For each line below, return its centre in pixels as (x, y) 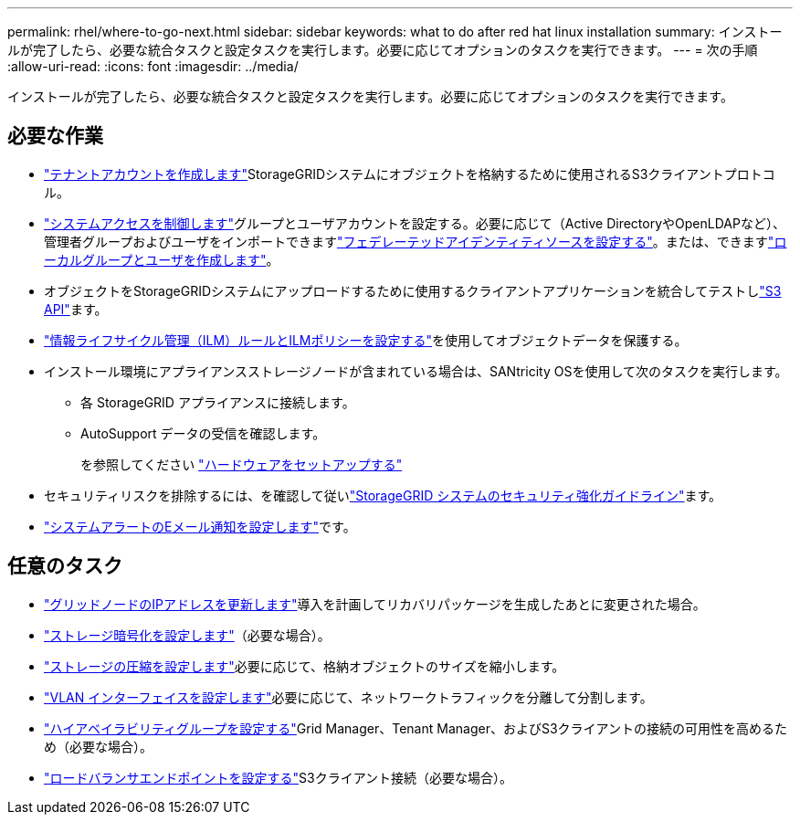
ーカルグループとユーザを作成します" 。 (162, 259)
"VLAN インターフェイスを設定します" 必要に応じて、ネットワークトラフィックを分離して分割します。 (348, 697)
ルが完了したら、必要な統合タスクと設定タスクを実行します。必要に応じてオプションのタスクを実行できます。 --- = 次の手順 (383, 50)
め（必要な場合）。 (98, 746)
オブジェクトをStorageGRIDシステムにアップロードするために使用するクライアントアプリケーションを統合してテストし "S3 (413, 290)
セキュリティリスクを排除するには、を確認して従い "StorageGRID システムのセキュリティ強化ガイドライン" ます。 (383, 495)
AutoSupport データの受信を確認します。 (203, 433)
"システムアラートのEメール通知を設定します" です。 (200, 526)
